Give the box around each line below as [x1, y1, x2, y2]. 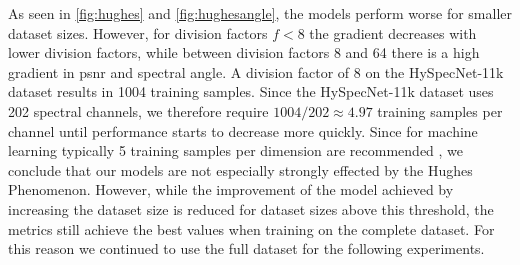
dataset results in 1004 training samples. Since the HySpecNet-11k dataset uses [8, 81, 494, 102]
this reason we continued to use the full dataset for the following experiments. [8, 238, 485, 259]
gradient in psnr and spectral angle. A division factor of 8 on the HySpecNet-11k [8, 61, 504, 82]
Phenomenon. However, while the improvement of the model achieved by [8, 179, 454, 200]
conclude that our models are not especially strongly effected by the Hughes [8, 159, 473, 180]
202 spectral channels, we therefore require [8, 100, 269, 121]
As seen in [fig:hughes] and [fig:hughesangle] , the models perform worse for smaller [8, 3, 512, 23]
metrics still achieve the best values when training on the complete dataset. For [8, 218, 495, 239]
